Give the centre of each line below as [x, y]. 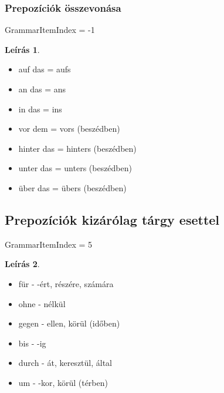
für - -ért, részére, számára [66, 283]
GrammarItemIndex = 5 [49, 244]
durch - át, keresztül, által [65, 363]
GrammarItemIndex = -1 [50, 30]
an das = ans [42, 89]
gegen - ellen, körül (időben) [69, 323]
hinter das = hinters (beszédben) [77, 148]
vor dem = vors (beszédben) [69, 129]
